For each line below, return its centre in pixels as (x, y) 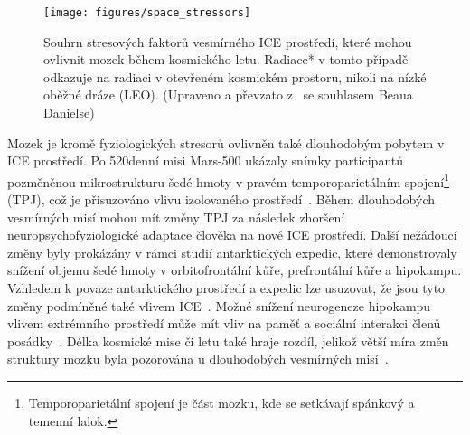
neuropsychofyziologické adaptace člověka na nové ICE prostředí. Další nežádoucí (232, 235)
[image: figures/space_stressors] (147, 13)
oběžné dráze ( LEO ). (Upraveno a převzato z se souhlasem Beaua (228, 95)
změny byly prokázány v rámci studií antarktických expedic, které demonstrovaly (232, 252)
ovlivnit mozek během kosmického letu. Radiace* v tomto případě (226, 59)
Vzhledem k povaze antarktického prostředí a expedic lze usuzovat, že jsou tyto (226, 288)
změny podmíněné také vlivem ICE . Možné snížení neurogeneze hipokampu (219, 305)
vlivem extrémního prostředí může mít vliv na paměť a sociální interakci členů (224, 323)
